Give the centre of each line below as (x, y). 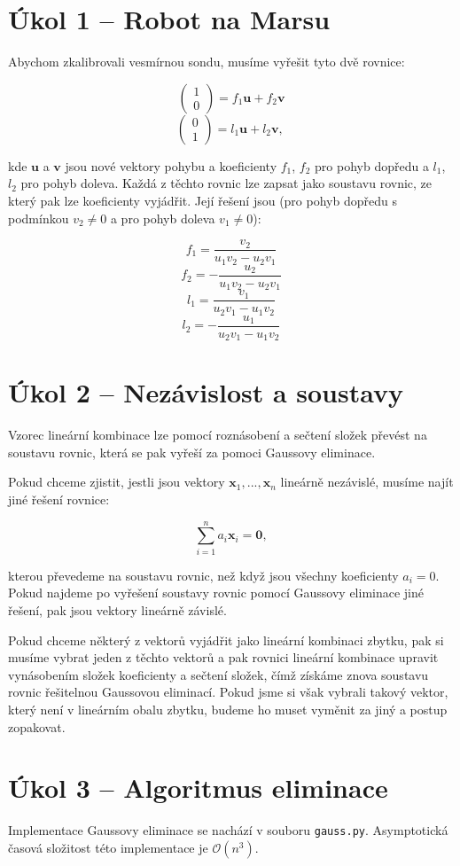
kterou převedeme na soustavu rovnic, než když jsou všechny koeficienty (203, 575)
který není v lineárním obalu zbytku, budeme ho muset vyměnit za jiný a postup (228, 709)
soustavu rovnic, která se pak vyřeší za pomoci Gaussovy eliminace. (192, 452)
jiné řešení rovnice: (59, 499)
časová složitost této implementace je (108, 847)
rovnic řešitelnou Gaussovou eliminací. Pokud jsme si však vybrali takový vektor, (228, 692)
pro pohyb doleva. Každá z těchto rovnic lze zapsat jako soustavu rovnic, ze (226, 183)
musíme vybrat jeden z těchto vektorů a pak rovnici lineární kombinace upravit (223, 657)
